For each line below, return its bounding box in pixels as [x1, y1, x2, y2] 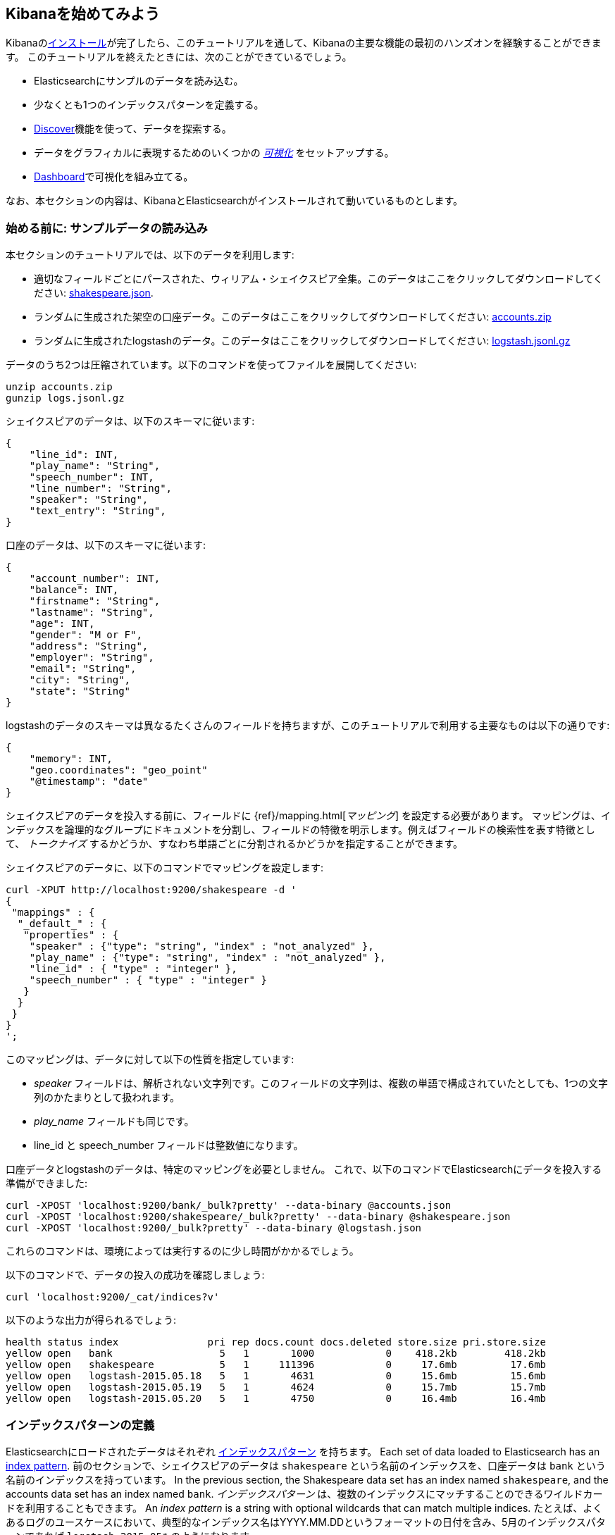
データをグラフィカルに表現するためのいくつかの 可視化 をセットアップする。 [34, 147, 395, 159]
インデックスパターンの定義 [6, 1417, 155, 1432]
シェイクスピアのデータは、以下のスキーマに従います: [6, 415, 255, 428]
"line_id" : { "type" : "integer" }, [29, 963, 237, 975]
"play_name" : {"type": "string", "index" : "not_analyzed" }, [29, 952, 386, 964]
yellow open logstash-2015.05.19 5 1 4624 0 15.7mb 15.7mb [6, 1381, 547, 1393]
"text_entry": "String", [29, 505, 166, 517]
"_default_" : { [17, 918, 107, 930]
